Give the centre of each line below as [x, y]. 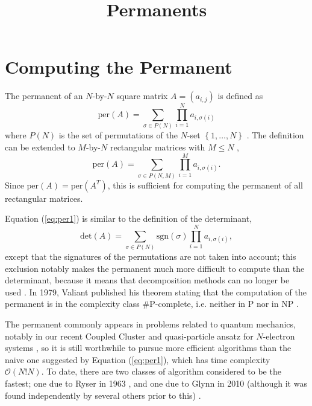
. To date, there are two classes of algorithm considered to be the [161, 371]
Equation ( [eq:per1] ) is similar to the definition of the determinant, [129, 218]
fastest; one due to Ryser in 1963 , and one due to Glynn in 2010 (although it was [156, 383]
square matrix [142, 96]
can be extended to [40, 147]
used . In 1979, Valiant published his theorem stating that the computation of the [156, 292]
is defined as [240, 96]
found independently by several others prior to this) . [103, 395]
